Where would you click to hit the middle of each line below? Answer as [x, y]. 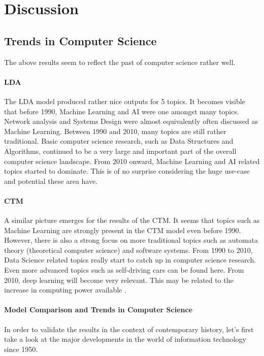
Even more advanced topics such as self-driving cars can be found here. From [124, 270]
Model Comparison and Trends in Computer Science [98, 310]
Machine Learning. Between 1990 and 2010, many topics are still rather [115, 131]
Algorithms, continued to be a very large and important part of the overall [120, 151]
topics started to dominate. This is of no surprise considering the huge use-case [127, 171]
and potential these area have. [51, 181]
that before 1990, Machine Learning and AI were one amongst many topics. [122, 111]
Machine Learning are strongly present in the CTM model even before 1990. [123, 230]
